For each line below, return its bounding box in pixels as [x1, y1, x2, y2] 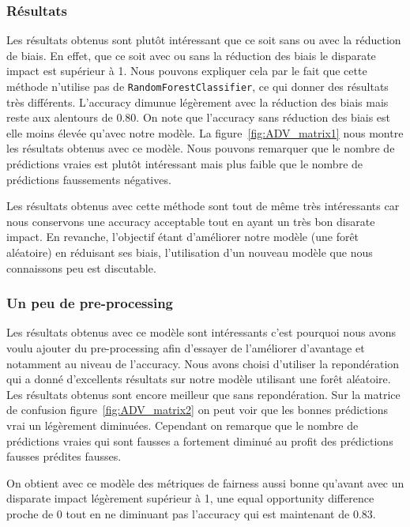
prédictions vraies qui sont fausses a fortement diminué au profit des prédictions [6, 432, 393, 449]
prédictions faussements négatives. [6, 171, 171, 187]
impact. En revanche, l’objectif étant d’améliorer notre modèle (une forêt [6, 228, 359, 245]
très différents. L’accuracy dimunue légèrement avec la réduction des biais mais [6, 93, 389, 110]
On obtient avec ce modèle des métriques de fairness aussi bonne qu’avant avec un [6, 474, 404, 491]
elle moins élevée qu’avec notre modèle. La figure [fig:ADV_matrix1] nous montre [6, 124, 404, 141]
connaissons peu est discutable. [6, 259, 156, 276]
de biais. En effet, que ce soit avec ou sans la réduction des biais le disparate [6, 47, 376, 63]
